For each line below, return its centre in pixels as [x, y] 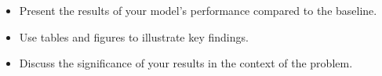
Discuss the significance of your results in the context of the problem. [186, 63]
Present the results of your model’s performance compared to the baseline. [198, 10]
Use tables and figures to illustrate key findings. [134, 36]
